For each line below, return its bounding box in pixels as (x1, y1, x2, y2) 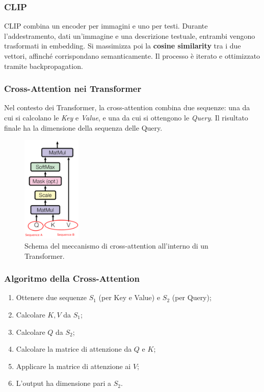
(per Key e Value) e (98, 292, 161, 303)
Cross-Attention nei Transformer (4, 82, 142, 95)
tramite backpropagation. (4, 60, 83, 71)
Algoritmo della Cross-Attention (4, 272, 140, 285)
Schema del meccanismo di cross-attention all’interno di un (24, 240, 208, 251)
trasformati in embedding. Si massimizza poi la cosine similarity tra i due (4, 40, 241, 51)
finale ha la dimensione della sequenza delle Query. (4, 122, 163, 133)
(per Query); (172, 292, 212, 303)
